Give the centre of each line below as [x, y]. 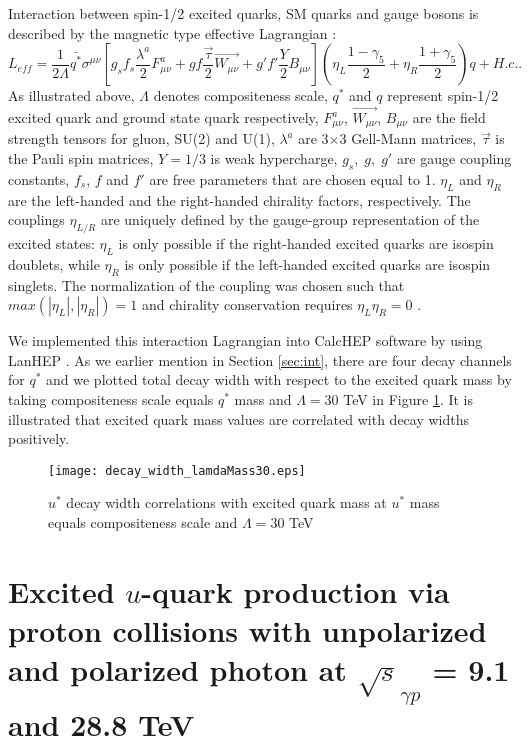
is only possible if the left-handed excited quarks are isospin [307, 263]
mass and [263, 399]
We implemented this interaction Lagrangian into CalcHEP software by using [245, 340]
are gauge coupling [454, 158]
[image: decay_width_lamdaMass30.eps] [177, 470]
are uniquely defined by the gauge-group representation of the [290, 219]
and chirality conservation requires [247, 304]
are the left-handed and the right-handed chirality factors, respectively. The [239, 199]
